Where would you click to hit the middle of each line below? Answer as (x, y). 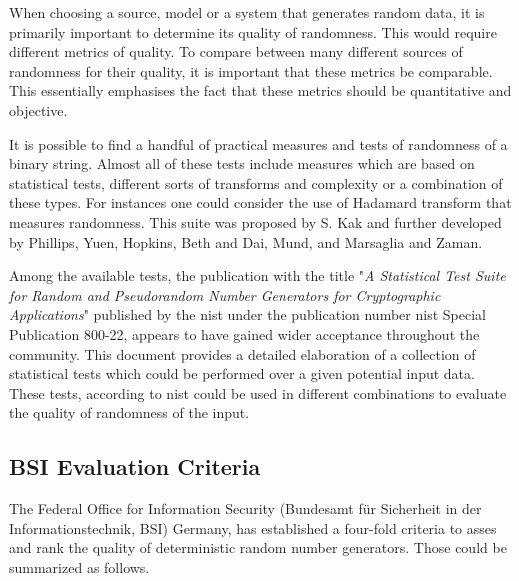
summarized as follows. (79, 566)
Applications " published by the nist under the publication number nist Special (247, 314)
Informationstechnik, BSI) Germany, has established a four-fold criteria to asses (253, 527)
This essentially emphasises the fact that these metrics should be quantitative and (260, 90)
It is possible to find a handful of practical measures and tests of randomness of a (258, 143)
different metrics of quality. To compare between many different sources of (236, 51)
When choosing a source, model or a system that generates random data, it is (247, 12)
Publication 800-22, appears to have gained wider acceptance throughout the (244, 333)
